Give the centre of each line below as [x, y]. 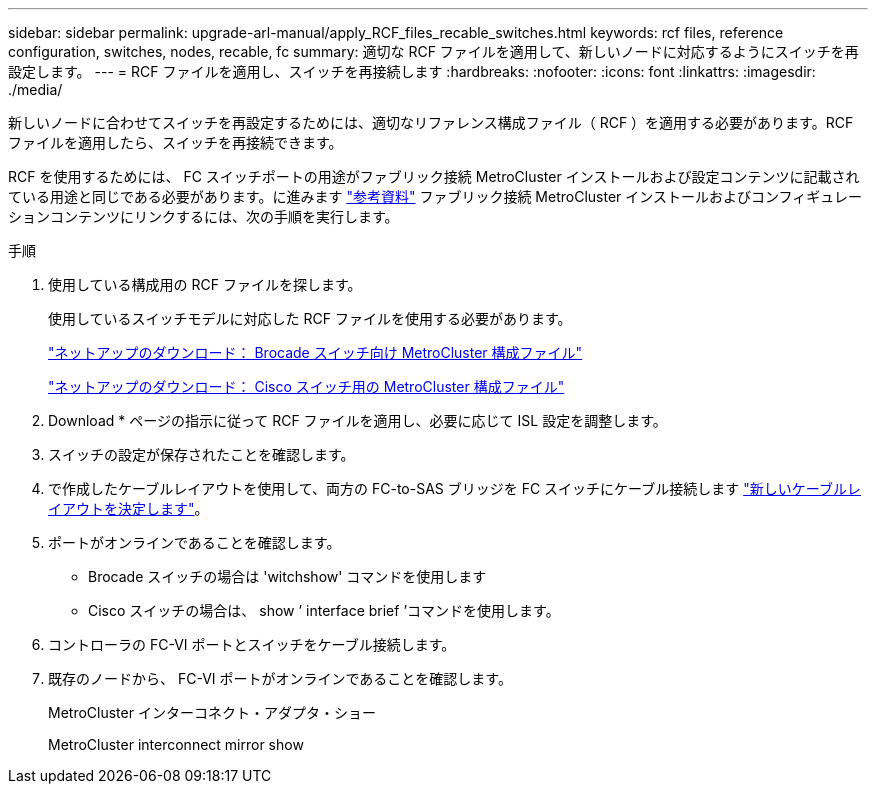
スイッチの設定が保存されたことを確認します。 [201, 454]
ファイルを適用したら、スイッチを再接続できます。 [175, 142]
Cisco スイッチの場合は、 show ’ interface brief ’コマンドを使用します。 [324, 610]
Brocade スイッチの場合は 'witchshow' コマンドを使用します [287, 576]
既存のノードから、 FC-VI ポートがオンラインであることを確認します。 [280, 678]
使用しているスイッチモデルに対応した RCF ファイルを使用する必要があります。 [310, 318]
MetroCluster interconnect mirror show [176, 744]
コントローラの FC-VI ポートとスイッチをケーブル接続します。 [252, 644]
